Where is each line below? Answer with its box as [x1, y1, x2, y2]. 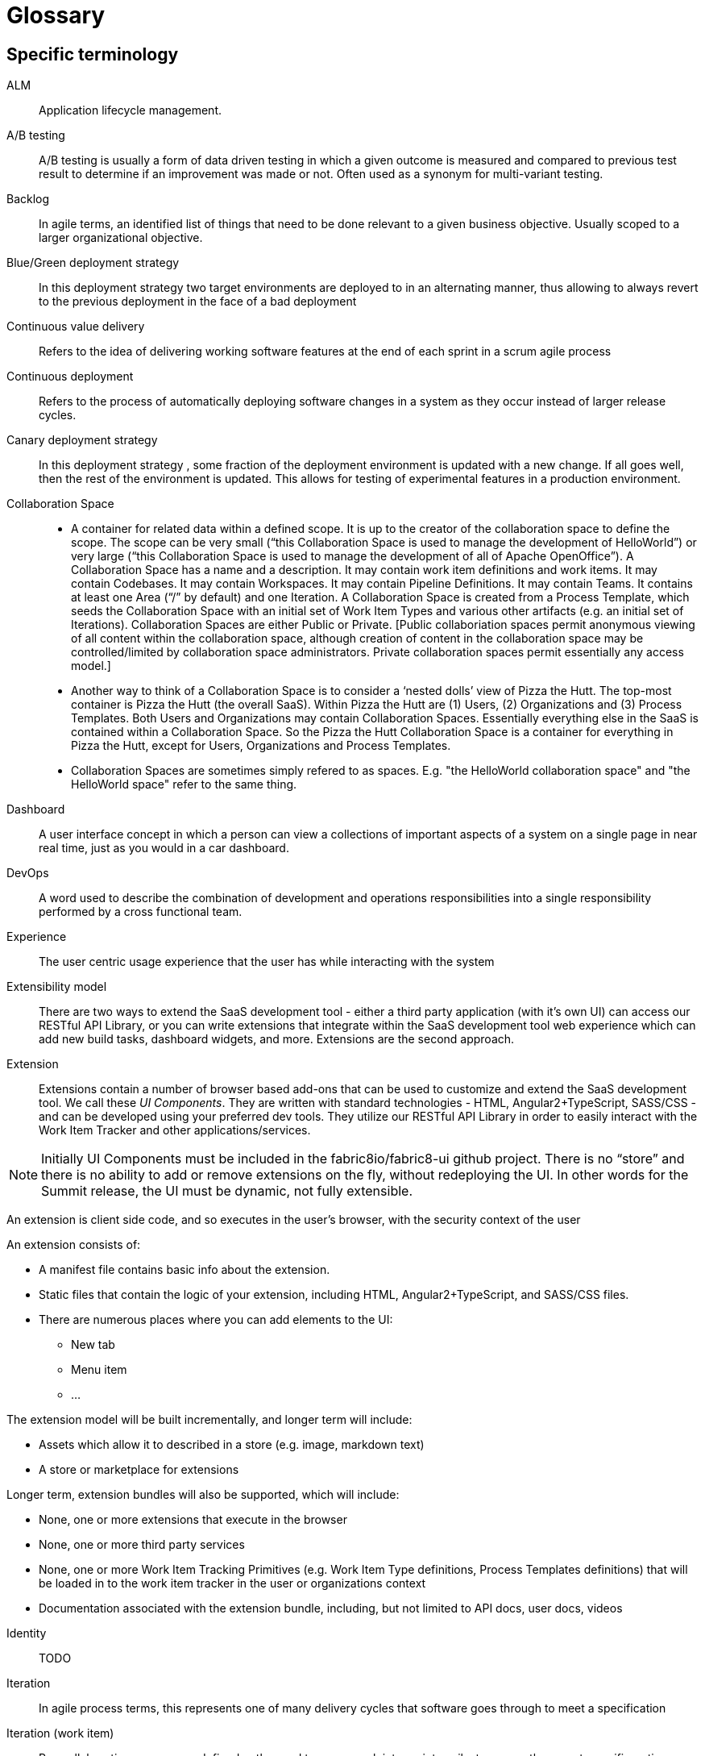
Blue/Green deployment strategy [6, 256, 180, 270]
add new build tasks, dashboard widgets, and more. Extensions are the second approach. [39, 1032, 515, 1047]
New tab [71, 1338, 115, 1352]
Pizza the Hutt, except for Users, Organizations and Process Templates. [71, 739, 451, 753]
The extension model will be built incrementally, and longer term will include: [6, 1413, 413, 1427]
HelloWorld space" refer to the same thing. [71, 777, 297, 792]
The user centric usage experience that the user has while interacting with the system [39, 955, 495, 969]
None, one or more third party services [39, 1538, 245, 1552]
